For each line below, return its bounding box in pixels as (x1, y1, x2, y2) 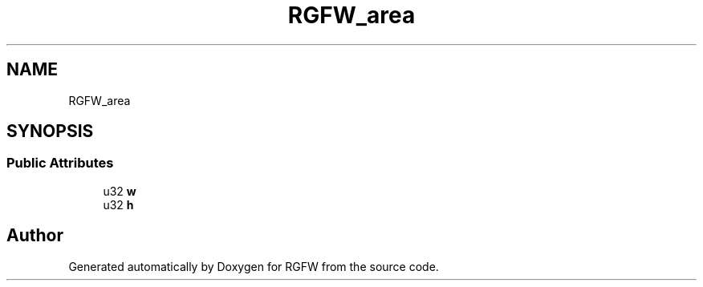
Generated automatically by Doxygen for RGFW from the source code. (68, 259, 439, 273)
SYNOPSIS (6, 121, 94, 142)
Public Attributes (6, 155, 114, 172)
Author (6, 225, 63, 246)
